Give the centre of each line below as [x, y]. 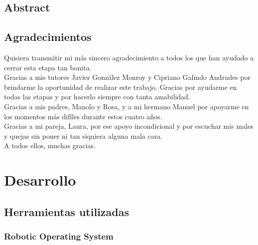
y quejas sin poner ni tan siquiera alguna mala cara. [83, 135]
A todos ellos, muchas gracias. [50, 145]
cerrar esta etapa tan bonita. [48, 67]
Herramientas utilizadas [67, 211]
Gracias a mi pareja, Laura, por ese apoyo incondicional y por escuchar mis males [129, 126]
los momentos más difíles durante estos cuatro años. [83, 116]
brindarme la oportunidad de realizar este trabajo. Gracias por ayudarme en [121, 87]
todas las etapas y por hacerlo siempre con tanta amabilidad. [97, 97]
